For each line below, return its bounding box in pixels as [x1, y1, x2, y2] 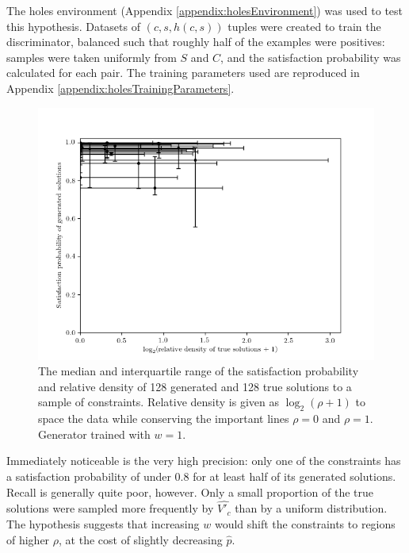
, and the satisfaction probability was [220, 48, 401, 65]
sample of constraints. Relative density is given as [38, 394, 279, 410]
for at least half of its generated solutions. [193, 467, 396, 484]
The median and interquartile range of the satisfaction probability [38, 363, 359, 379]
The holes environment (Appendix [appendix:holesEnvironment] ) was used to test [6, 2, 403, 18]
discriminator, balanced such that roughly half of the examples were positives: [6, 33, 385, 50]
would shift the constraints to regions [214, 515, 396, 532]
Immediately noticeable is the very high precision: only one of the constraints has [6, 452, 401, 469]
